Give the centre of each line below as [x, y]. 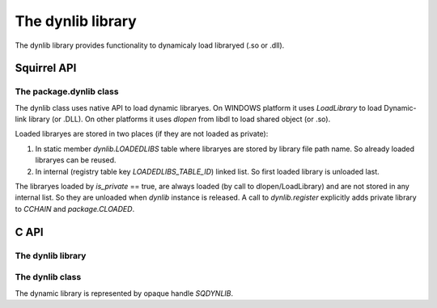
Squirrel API [46, 68]
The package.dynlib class [67, 91]
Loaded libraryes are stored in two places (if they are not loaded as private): [142, 134]
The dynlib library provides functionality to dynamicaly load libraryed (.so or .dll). [150, 45]
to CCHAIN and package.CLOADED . [75, 209]
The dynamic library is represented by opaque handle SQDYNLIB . [124, 293]
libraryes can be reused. [76, 160]
